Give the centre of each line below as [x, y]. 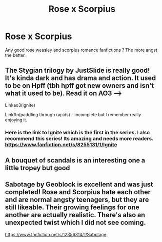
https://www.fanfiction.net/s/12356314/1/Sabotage [56, 234]
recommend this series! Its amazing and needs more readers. [79, 139]
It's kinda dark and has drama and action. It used [81, 78]
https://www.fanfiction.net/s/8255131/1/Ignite [61, 144]
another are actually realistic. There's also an [75, 215]
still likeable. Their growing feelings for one [72, 208]
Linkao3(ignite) [20, 105]
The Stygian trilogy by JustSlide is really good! [78, 71]
